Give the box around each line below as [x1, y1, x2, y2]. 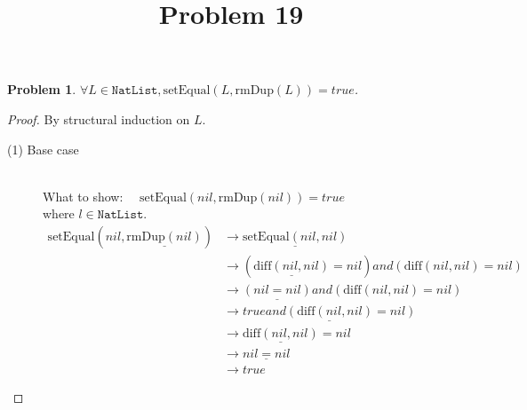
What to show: [43, 186, 124, 205]
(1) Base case [7, 139, 79, 158]
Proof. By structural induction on [7, 109, 190, 128]
